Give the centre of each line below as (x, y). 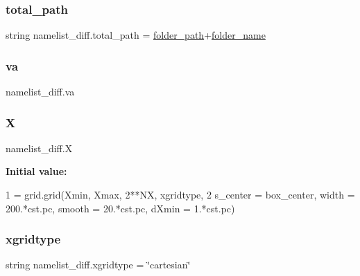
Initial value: (36, 171)
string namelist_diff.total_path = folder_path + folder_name (136, 35)
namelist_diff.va (40, 92)
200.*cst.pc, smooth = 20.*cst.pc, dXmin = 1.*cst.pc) (120, 208)
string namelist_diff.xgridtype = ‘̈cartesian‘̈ (98, 265)
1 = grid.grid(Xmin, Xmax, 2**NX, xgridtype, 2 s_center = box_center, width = (180, 195)
